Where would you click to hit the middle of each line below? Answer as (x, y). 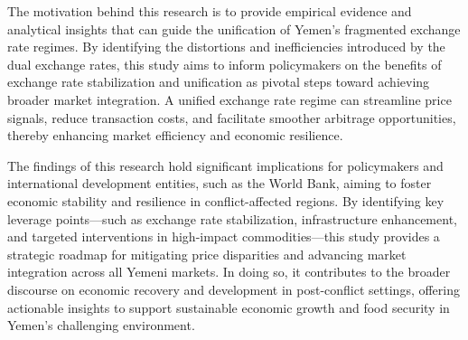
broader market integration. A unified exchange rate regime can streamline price (229, 99)
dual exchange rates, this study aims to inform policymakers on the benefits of (225, 64)
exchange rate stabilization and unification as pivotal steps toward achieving (219, 82)
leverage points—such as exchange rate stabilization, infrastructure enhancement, (232, 218)
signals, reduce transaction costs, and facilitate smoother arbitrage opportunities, (232, 117)
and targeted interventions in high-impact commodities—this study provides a (224, 236)
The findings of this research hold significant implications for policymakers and (225, 165)
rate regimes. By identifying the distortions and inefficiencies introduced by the (226, 47)
